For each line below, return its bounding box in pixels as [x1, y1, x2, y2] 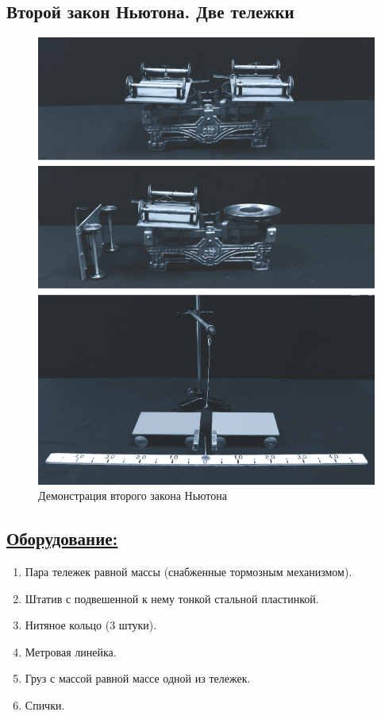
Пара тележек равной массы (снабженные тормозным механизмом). [25, 563, 352, 579]
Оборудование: [6, 526, 118, 551]
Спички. [25, 696, 65, 713]
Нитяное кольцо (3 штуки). [25, 617, 157, 633]
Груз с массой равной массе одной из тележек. [25, 670, 251, 687]
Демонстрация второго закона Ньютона [38, 487, 227, 504]
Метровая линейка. [25, 643, 117, 660]
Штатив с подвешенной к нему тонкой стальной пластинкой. [25, 590, 319, 606]
